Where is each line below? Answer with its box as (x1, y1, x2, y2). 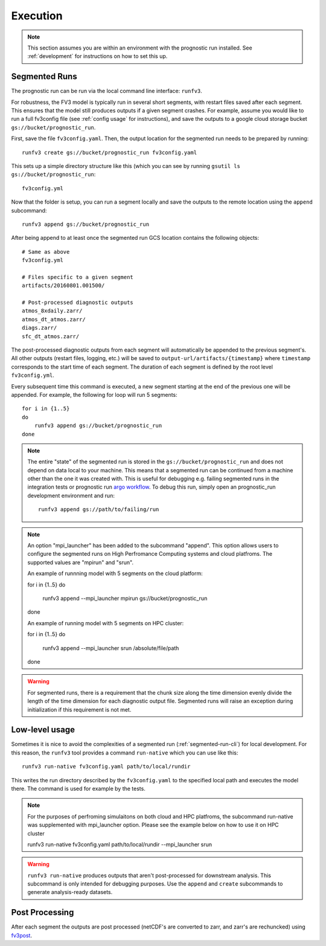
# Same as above (22, 248, 70, 255)
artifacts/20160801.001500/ (22, 282, 105, 289)
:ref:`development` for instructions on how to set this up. (27, 53, 168, 60)
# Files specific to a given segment (22, 274, 134, 280)
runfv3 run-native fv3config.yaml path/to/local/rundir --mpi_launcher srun (27, 840, 213, 848)
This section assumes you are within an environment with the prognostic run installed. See (27, 44, 253, 51)
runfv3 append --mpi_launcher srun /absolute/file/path (42, 644, 179, 652)
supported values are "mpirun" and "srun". (27, 559, 134, 566)
